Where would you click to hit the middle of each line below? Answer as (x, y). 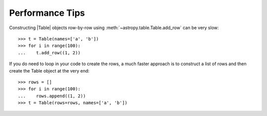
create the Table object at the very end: (49, 71)
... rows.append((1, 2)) (52, 96)
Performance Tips (47, 13)
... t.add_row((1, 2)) (49, 53)
